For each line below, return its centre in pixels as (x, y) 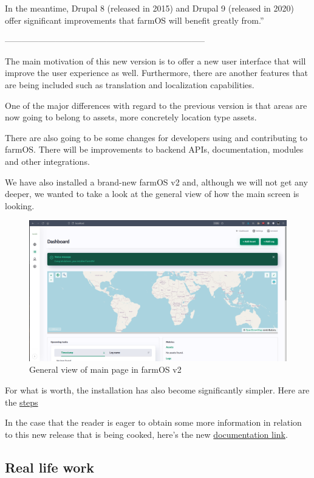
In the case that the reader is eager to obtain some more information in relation (153, 422)
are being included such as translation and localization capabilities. (130, 84)
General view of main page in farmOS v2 (105, 369)
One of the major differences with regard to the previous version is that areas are (156, 105)
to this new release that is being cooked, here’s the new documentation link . (146, 434)
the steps (22, 402)
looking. (20, 205)
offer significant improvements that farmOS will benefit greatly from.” (135, 20)
